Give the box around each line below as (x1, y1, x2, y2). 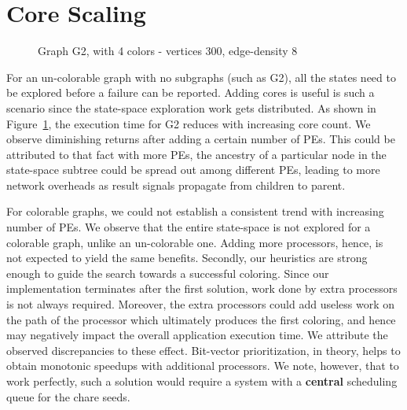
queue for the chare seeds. (6, 388, 130, 404)
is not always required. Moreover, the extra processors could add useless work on (6, 296, 395, 312)
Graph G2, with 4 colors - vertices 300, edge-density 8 (38, 42, 298, 59)
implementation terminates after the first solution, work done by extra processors (6, 280, 398, 297)
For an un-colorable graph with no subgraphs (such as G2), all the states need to (6, 68, 396, 85)
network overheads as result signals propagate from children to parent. (6, 176, 346, 193)
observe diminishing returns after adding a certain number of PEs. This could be (6, 131, 395, 147)
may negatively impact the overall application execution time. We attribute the (6, 327, 388, 343)
